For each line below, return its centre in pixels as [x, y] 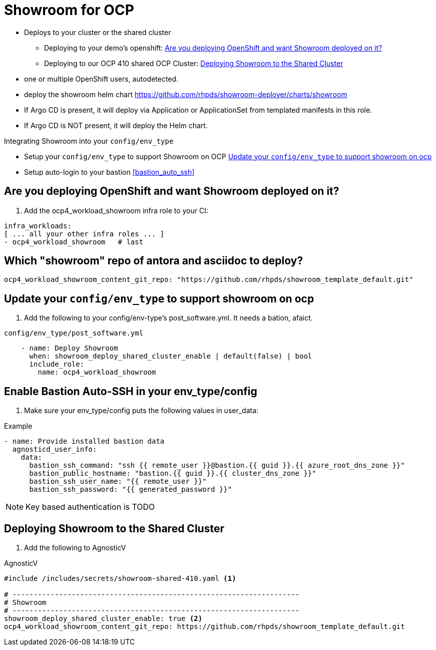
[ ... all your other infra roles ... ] [84, 234]
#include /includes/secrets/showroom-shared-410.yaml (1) [120, 578]
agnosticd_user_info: [55, 449]
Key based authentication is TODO [90, 507]
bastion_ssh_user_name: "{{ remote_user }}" [118, 481]
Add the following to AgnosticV [75, 547]
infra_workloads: [38, 226]
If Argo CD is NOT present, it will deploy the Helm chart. [116, 125]
